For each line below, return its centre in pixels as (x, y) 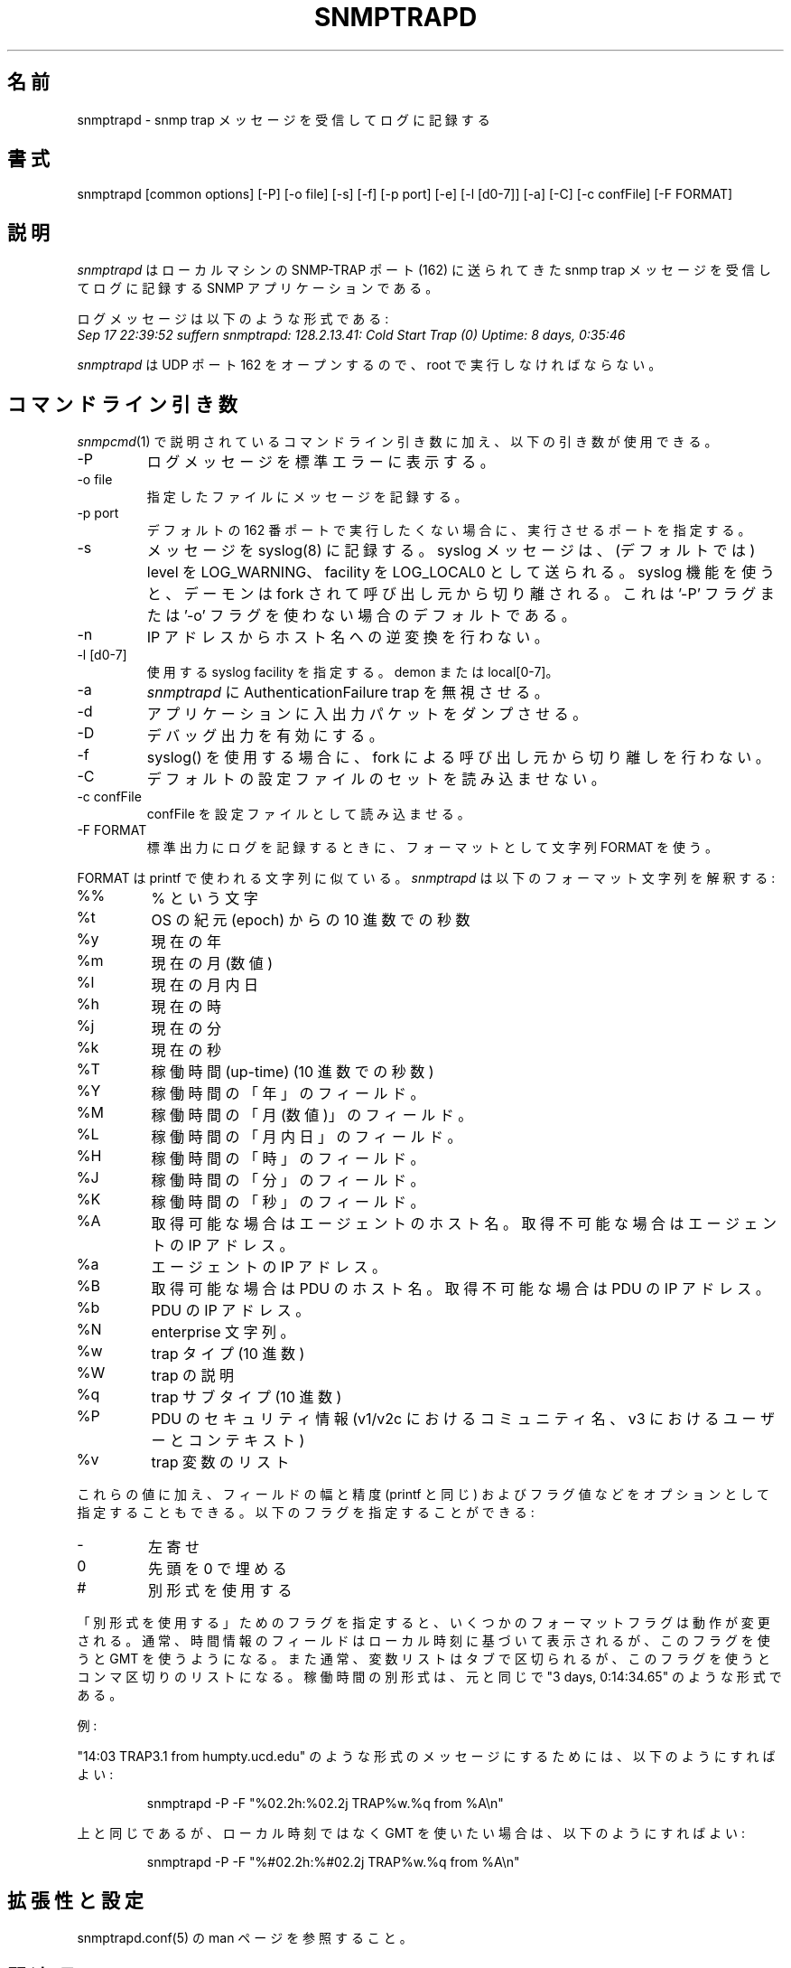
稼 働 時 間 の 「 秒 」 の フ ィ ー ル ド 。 (288, 1202)
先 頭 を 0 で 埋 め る (218, 1569)
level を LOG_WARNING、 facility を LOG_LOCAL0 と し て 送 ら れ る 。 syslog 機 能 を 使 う (461, 572)
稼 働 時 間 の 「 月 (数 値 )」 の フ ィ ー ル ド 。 (312, 1115)
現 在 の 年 (186, 942)
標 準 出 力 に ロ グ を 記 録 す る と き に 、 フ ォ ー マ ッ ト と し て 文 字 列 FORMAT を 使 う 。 (432, 848)
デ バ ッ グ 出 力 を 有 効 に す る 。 (265, 736)
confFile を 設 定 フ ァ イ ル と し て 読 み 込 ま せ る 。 (308, 814)
